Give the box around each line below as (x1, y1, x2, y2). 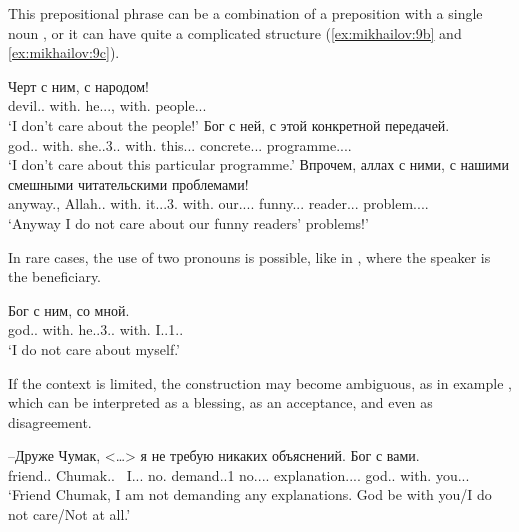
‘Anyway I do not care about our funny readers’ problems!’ (8, 212, 369, 233)
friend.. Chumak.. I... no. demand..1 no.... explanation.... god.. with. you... (8, 464, 470, 485)
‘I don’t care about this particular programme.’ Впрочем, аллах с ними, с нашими (8, 154, 509, 175)
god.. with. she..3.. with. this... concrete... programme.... (8, 134, 352, 155)
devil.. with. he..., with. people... (8, 95, 207, 116)
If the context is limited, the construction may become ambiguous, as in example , (8, 372, 512, 393)
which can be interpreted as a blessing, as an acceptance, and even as (8, 392, 433, 413)
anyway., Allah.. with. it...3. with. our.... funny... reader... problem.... (8, 193, 429, 214)
